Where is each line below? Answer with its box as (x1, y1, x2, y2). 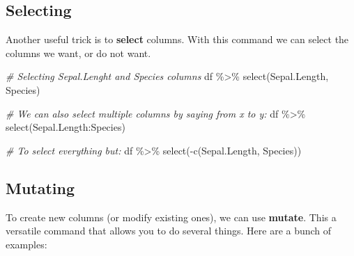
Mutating (6, 177, 75, 198)
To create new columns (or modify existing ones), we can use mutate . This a (6, 209, 337, 224)
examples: (6, 237, 47, 251)
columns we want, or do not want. (6, 45, 151, 60)
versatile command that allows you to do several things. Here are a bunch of (6, 223, 332, 238)
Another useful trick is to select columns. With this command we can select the (6, 32, 349, 47)
